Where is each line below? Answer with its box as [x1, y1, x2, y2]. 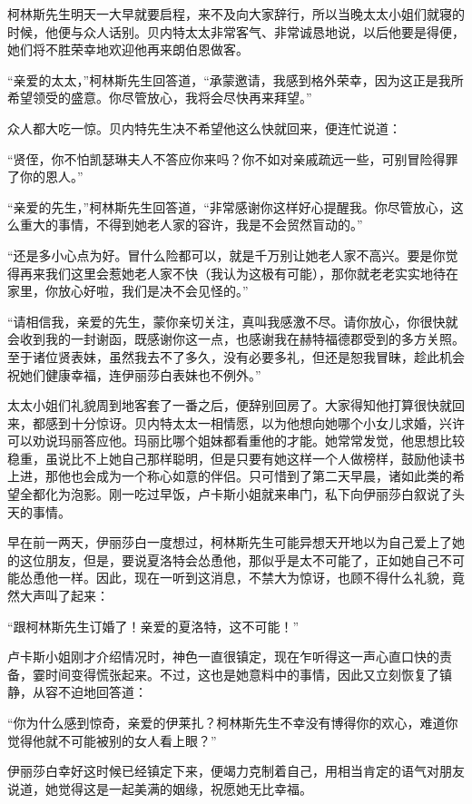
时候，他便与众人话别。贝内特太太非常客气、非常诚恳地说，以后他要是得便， [7, 22, 465, 41]
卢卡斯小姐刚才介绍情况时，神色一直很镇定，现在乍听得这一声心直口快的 [7, 647, 439, 666]
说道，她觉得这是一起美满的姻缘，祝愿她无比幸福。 [7, 779, 312, 798]
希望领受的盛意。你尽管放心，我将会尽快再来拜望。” [7, 88, 312, 107]
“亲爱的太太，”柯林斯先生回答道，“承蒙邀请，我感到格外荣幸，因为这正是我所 [7, 70, 464, 89]
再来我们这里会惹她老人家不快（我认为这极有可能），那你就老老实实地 [19, 263, 433, 282]
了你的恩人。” [7, 167, 84, 186]
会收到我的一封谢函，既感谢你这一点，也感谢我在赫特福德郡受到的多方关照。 [7, 329, 465, 348]
